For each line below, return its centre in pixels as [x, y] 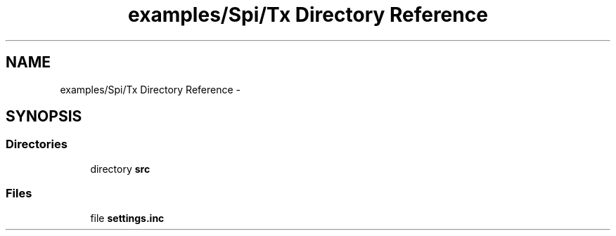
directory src [120, 169]
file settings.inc [127, 218]
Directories [37, 144]
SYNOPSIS [44, 117]
